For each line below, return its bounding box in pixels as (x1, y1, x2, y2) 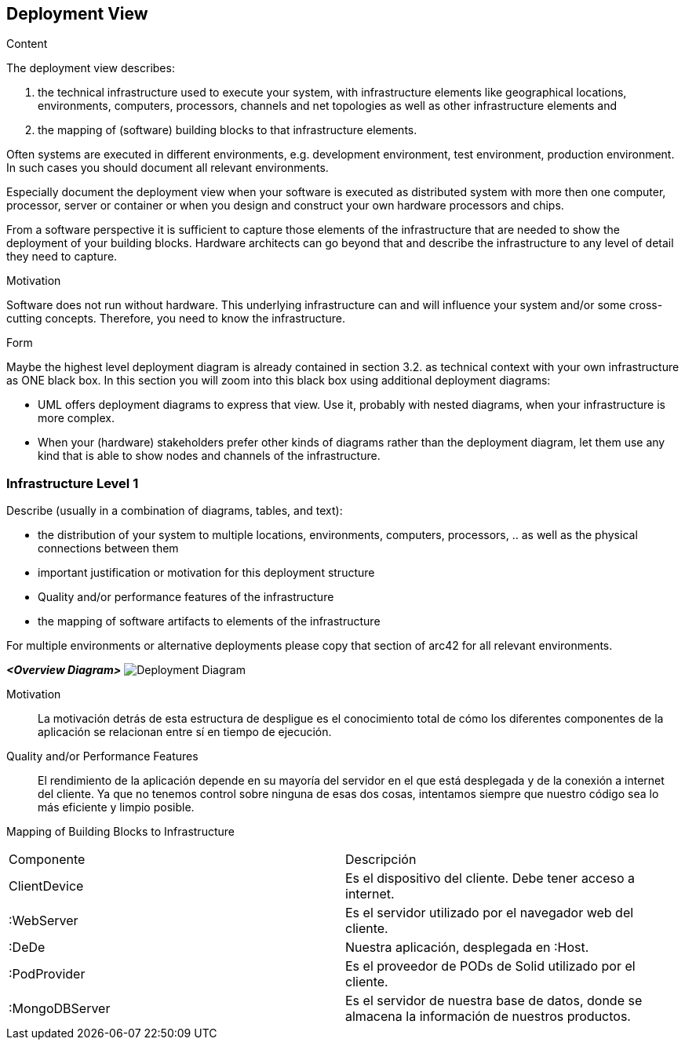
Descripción (345, 851, 417, 868)
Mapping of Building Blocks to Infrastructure (6, 825, 235, 839)
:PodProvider (9, 966, 86, 982)
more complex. (38, 411, 115, 425)
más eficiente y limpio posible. (38, 800, 195, 815)
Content (6, 37, 48, 51)
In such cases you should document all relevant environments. (6, 161, 329, 175)
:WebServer (9, 913, 78, 929)
